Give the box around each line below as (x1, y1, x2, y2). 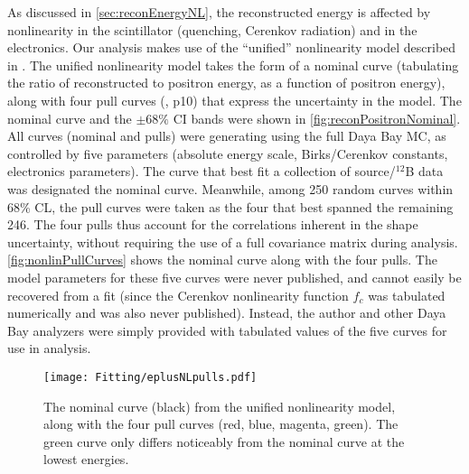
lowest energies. (43, 450, 129, 469)
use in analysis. (7, 339, 91, 358)
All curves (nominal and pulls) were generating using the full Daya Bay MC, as (7, 126, 446, 145)
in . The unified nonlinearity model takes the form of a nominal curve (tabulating (7, 55, 459, 74)
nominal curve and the (7, 108, 132, 127)
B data (405, 162, 444, 181)
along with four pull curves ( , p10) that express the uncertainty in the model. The (7, 90, 462, 109)
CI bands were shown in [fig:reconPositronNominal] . (173, 108, 461, 127)
